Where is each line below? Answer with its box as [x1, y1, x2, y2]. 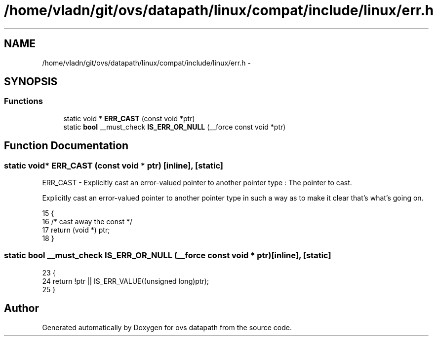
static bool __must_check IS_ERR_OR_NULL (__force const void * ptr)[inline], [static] [4, 250, 331, 261]
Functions [4, 96, 43, 106]
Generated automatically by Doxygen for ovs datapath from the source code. [42, 323, 292, 332]
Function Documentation [4, 139, 128, 152]
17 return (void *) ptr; [42, 226, 110, 235]
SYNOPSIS [4, 75, 58, 88]
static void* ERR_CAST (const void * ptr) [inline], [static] [4, 160, 223, 170]
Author [4, 302, 39, 315]
